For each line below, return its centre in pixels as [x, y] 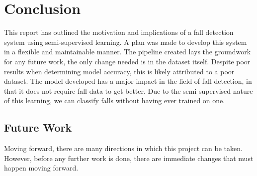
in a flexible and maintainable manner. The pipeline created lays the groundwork [128, 52]
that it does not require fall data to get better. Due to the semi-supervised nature [128, 90]
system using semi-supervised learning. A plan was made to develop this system [126, 42]
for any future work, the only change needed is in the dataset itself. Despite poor [127, 61]
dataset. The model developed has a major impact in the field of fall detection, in [128, 81]
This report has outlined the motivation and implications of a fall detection [119, 32]
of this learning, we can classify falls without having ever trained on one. [115, 100]
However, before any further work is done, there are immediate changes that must [129, 158]
